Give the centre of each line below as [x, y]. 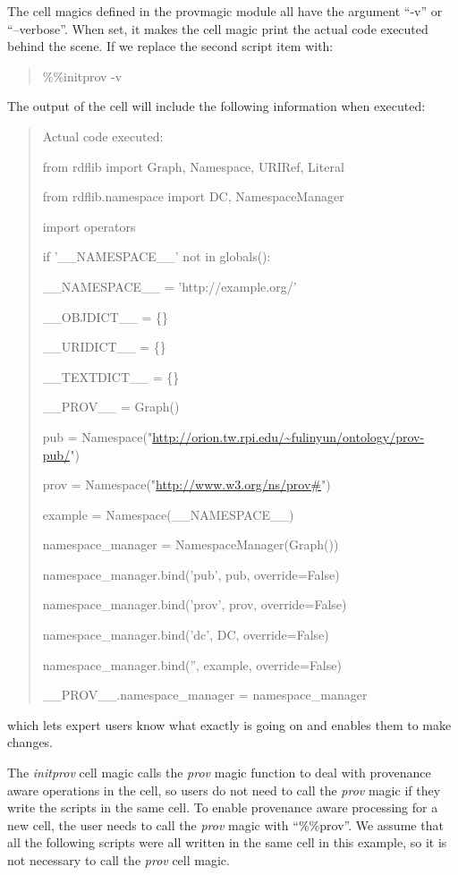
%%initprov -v [82, 76]
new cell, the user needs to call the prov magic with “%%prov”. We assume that [225, 824]
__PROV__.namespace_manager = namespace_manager [205, 695]
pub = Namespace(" [98, 436]
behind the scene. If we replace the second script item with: [170, 46]
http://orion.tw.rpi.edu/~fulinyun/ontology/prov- [288, 436]
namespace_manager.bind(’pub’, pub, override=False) [191, 574]
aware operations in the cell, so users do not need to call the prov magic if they [224, 790]
